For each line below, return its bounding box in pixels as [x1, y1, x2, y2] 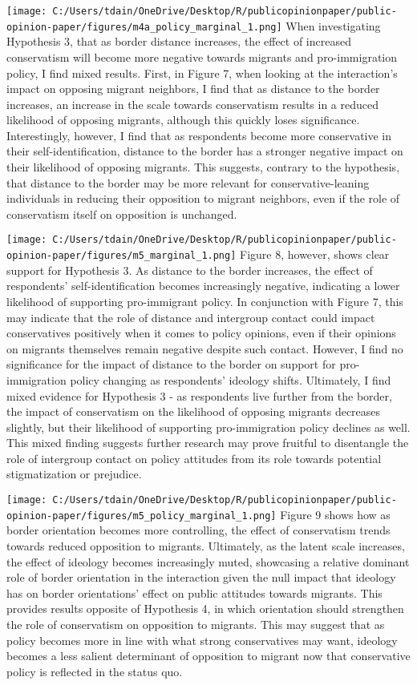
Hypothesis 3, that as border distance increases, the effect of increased [6, 33, 351, 50]
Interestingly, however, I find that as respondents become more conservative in [6, 127, 392, 143]
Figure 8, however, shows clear [240, 246, 390, 263]
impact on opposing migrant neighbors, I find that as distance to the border [6, 80, 380, 97]
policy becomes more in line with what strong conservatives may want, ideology [6, 631, 398, 648]
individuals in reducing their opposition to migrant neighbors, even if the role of [6, 190, 400, 207]
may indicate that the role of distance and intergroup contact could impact [6, 308, 375, 325]
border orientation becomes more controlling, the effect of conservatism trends [6, 522, 391, 538]
